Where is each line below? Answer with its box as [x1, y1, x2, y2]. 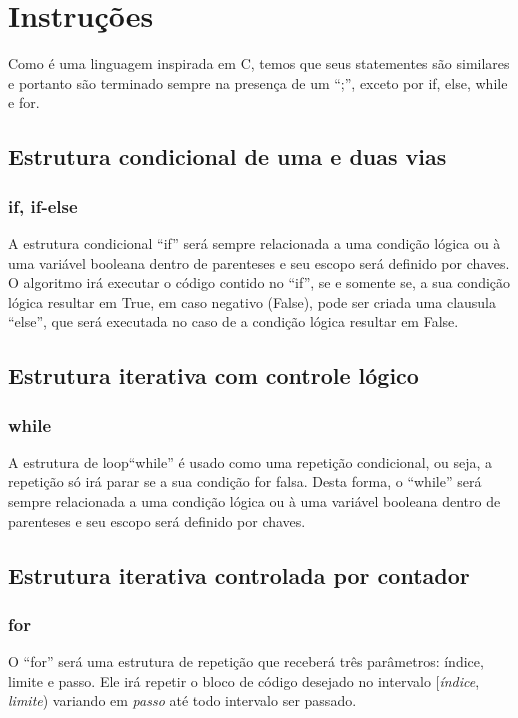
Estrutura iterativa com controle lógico [8, 360, 419, 391]
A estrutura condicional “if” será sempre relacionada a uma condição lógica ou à [8, 232, 501, 253]
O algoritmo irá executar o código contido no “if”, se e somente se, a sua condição [8, 272, 511, 293]
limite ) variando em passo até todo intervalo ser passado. [8, 690, 357, 711]
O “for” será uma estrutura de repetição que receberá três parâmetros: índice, [8, 651, 484, 672]
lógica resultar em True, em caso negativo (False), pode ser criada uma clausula [8, 291, 497, 312]
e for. [8, 92, 40, 113]
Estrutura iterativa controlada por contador [8, 559, 470, 590]
